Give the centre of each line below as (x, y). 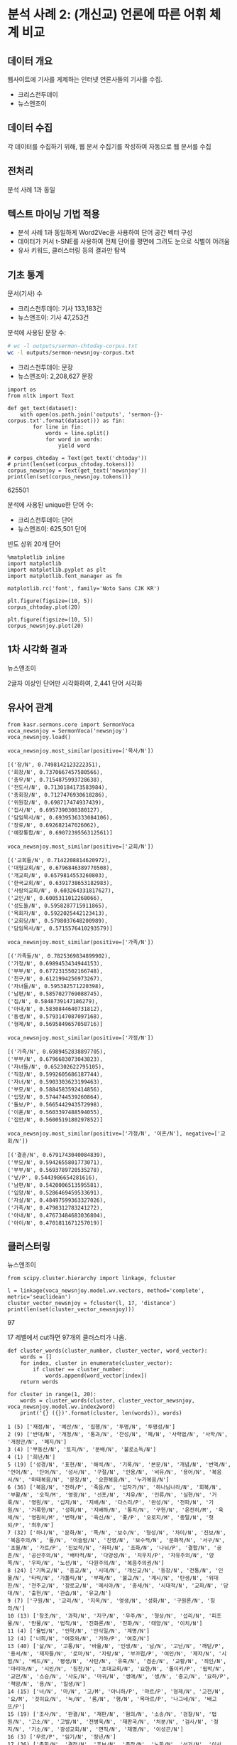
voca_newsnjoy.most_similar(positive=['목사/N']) (81, 751)
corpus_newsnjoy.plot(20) (45, 626)
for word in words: (74, 439)
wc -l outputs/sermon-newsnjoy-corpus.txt (71, 353)
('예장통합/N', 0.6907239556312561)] (60, 833)
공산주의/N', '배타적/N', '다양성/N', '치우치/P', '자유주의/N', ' (120, 1556)
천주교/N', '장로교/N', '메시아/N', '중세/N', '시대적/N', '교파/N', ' (127, 1586)
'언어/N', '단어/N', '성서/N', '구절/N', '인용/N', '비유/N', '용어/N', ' (110, 1472)
